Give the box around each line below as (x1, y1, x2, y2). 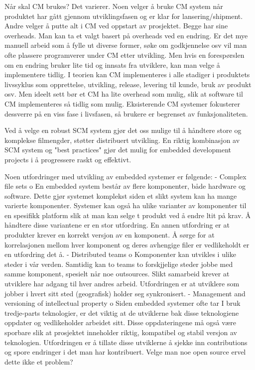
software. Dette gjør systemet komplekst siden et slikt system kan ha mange (4, 190, 237, 201)
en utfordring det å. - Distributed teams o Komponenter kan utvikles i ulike (4, 249, 236, 259)
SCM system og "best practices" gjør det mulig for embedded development (4, 144, 231, 155)
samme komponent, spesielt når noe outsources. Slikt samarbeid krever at (4, 268, 230, 279)
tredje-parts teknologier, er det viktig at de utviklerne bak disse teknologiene (4, 307, 239, 318)
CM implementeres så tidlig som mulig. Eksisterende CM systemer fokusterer (4, 98, 241, 109)
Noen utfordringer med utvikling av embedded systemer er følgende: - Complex (4, 171, 247, 181)
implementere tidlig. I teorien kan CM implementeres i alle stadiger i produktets (4, 69, 250, 80)
